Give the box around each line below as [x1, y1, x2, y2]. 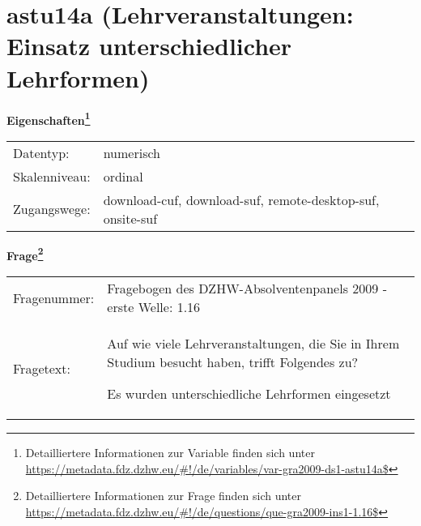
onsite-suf [103, 208, 158, 228]
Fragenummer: [13, 288, 95, 307]
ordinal [103, 166, 143, 186]
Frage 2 [6, 244, 44, 263]
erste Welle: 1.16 [107, 297, 201, 316]
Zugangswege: [13, 199, 91, 219]
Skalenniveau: [13, 166, 91, 186]
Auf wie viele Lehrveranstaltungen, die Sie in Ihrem [107, 334, 400, 353]
